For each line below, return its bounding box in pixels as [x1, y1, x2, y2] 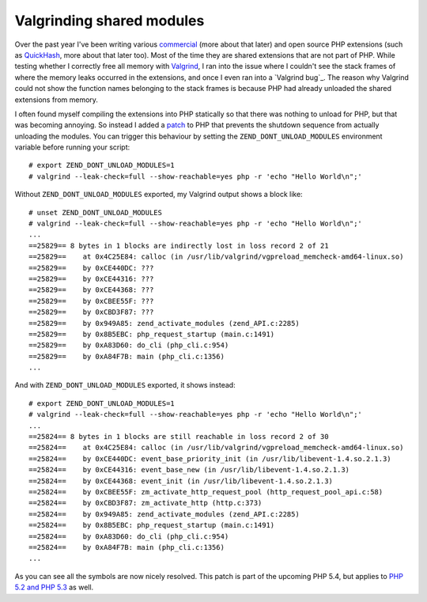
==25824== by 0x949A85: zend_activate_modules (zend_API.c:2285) [28, 509, 300, 518]
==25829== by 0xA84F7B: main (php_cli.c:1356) [28, 352, 225, 361]
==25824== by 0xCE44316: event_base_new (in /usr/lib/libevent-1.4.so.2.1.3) [28, 465, 350, 475]
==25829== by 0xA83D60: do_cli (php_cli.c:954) [28, 341, 229, 350]
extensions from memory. [14, 95, 99, 104]
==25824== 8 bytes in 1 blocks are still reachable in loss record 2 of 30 [28, 432, 329, 441]
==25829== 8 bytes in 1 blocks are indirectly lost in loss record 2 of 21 [28, 241, 329, 250]
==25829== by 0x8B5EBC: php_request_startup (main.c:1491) [28, 329, 275, 339]
